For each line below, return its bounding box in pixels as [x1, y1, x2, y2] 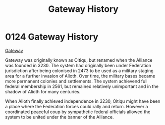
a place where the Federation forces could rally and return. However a [5, 103, 148, 109]
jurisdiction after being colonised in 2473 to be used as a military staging [5, 68, 154, 74]
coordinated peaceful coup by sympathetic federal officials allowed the [5, 109, 151, 115]
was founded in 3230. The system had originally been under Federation [5, 62, 151, 68]
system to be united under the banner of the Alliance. [5, 114, 114, 120]
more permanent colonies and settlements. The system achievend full [5, 78, 148, 84]
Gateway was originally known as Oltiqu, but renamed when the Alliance [5, 57, 153, 63]
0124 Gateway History [5, 31, 99, 42]
